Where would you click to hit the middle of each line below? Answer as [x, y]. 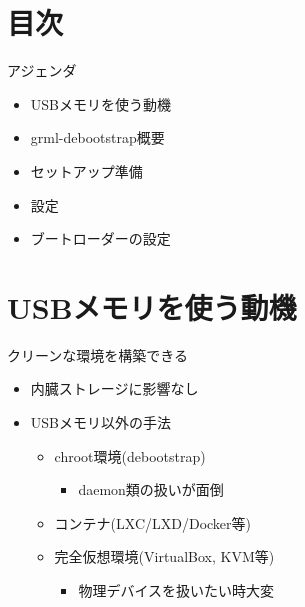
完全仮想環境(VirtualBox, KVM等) [164, 556]
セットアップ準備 [86, 170]
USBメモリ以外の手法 [100, 422]
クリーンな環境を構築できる [98, 354]
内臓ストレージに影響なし [114, 388]
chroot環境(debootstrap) [130, 455]
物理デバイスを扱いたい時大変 [176, 589]
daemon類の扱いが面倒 [151, 489]
